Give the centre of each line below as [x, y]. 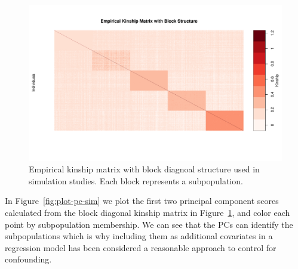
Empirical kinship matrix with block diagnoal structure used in [144, 169]
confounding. [28, 259]
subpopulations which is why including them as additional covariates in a [139, 236]
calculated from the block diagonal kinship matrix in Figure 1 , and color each [148, 213]
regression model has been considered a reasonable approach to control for [141, 247]
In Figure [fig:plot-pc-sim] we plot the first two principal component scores [142, 201]
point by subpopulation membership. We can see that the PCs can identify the [149, 224]
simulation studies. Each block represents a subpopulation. [136, 180]
